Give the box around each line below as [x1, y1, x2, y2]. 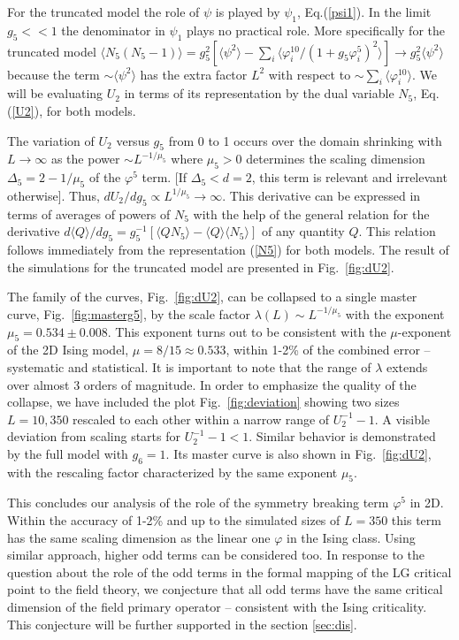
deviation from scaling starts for [7, 427, 180, 446]
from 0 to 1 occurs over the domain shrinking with [168, 131, 442, 149]
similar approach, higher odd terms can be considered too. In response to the [7, 545, 425, 564]
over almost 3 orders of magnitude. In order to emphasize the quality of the [7, 375, 417, 393]
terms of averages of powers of [7, 204, 171, 223]
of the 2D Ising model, [7, 340, 129, 359]
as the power [50, 149, 120, 168]
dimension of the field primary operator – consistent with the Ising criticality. [7, 598, 427, 616]
